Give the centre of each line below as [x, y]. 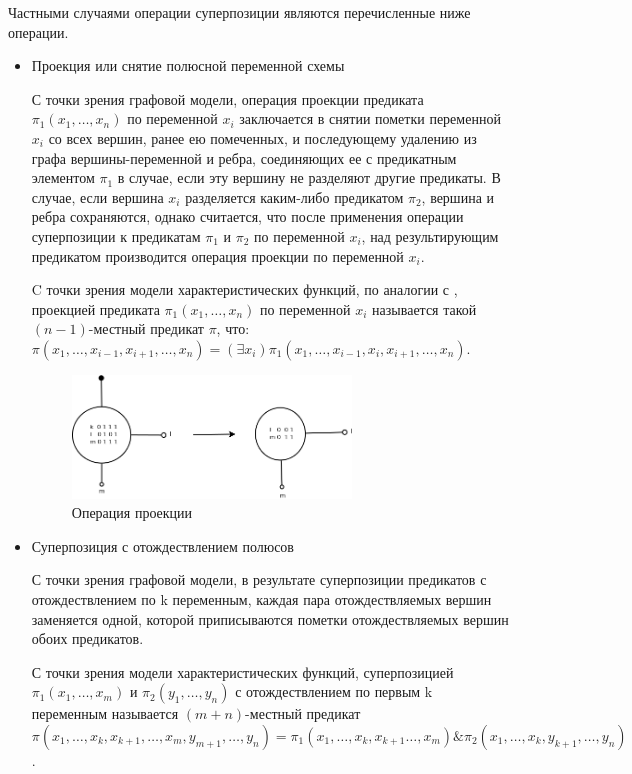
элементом [63, 177]
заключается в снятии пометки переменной [370, 118]
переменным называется [105, 713]
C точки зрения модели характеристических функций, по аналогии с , [244, 289]
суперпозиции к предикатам [116, 235]
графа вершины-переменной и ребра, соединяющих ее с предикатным [244, 157]
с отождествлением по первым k [334, 691]
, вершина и [458, 196]
